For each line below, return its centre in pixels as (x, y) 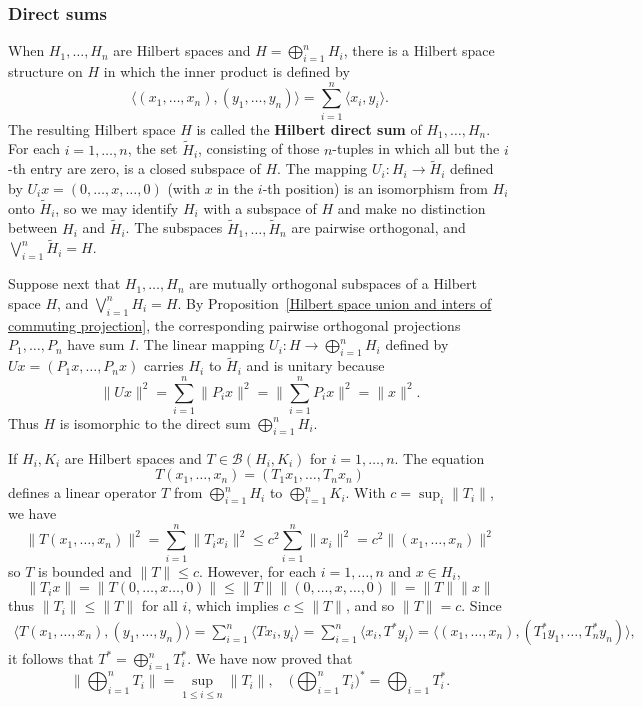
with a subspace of (260, 207)
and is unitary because (315, 365)
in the (235, 187)
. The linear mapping (200, 344)
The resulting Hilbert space (92, 128)
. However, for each (257, 570)
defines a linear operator (82, 492)
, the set (152, 148)
